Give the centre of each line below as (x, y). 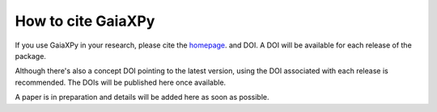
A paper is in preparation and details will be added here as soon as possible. (142, 97)
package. (30, 56)
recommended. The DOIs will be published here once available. (121, 82)
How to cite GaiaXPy (85, 21)
